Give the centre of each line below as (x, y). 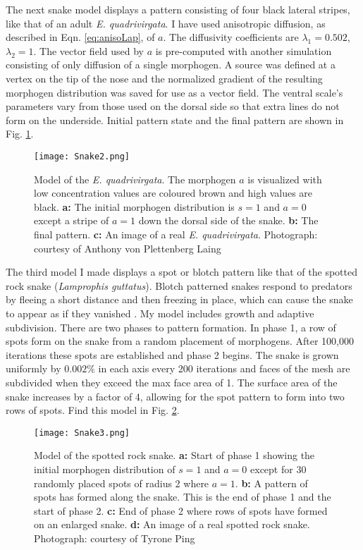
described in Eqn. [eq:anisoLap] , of (80, 37)
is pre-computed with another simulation (244, 50)
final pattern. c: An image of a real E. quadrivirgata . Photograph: (176, 234)
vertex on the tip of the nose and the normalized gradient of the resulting (164, 78)
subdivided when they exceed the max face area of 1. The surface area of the (172, 382)
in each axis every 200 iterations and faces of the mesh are (224, 368)
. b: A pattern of (271, 483)
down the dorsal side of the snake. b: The (228, 220)
